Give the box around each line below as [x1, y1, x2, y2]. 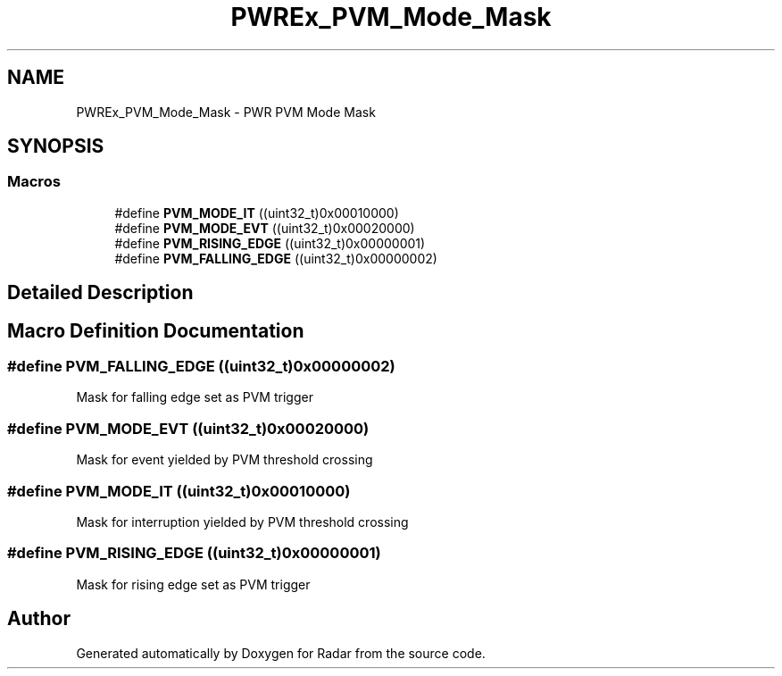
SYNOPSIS [7, 135, 104, 158]
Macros [7, 172, 61, 191]
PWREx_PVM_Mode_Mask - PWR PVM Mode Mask [76, 104, 376, 120]
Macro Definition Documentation [7, 319, 304, 342]
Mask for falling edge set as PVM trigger [76, 389, 313, 405]
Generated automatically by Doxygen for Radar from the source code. [76, 645, 486, 661]
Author [7, 607, 71, 630]
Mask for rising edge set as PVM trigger [76, 576, 311, 592]
